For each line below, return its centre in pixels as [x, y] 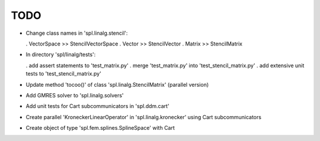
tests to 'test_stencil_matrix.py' [64, 74]
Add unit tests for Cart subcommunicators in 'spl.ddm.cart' [97, 106]
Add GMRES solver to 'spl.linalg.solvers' [75, 95]
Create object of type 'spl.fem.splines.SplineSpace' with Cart [100, 128]
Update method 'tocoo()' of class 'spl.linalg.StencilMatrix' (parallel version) [117, 84]
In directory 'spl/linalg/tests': [61, 55]
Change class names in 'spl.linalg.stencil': [77, 33]
